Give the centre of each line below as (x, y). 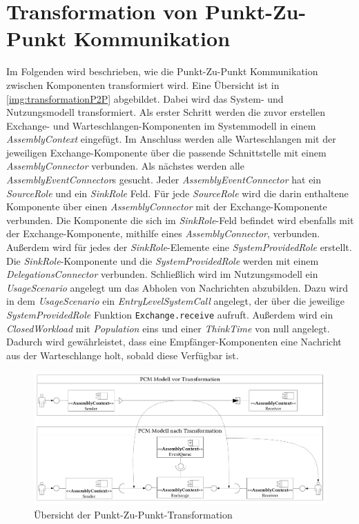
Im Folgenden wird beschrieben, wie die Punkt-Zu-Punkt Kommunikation (162, 71)
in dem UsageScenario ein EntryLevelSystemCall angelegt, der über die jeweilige (175, 301)
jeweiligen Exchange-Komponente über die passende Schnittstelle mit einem (166, 152)
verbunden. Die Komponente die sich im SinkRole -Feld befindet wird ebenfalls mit (180, 220)
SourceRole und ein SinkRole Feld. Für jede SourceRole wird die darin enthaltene (177, 193)
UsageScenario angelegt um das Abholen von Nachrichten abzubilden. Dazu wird (177, 287)
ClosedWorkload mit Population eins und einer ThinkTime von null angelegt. (168, 328)
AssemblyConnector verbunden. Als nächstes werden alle (125, 166)
